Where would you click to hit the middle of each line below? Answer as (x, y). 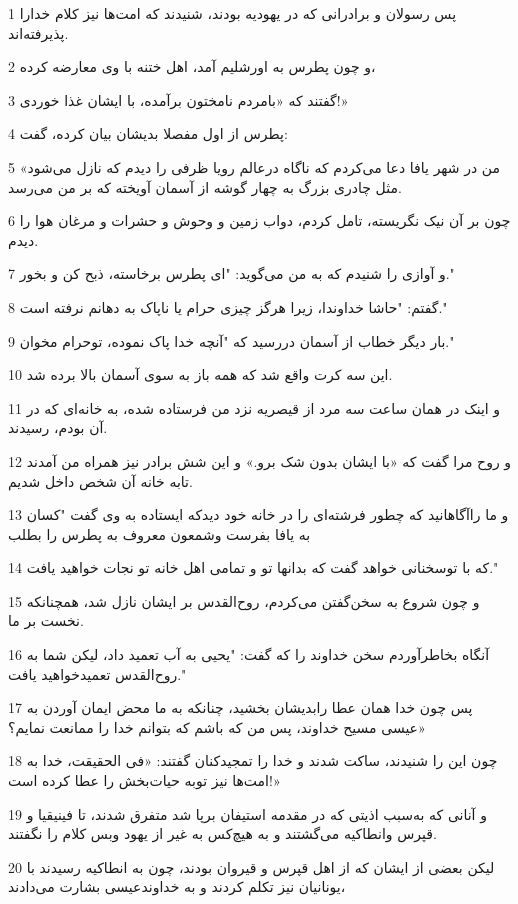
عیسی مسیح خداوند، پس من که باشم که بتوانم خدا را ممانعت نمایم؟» (217, 726)
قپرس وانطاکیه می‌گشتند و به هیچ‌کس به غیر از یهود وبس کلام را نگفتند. (222, 833)
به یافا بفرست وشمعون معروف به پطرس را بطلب (159, 533)
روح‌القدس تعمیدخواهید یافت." (97, 673)
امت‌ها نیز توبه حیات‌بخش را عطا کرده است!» (144, 780)
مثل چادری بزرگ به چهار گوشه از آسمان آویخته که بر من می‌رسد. (205, 186)
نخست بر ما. (46, 620)
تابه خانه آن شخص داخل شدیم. (100, 480)
